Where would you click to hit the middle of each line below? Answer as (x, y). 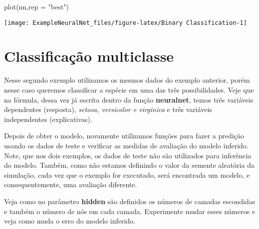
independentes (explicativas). (48, 119)
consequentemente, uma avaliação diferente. (71, 184)
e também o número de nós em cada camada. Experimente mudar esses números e (130, 211)
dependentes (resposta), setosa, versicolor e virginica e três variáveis (108, 109)
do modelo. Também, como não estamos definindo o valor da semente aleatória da (129, 165)
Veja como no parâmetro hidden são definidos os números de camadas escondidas (130, 201)
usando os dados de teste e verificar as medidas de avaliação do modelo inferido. (126, 145)
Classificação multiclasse (89, 56)
